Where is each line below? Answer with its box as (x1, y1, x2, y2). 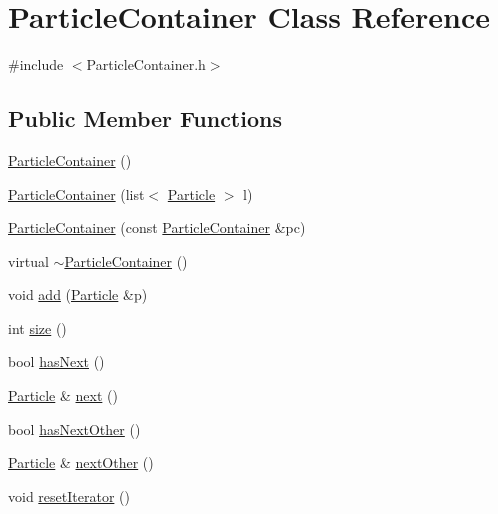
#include (8, 54, 64, 75)
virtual (8, 250, 49, 271)
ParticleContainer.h (86, 54, 206, 75)
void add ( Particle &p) (8, 284, 148, 305)
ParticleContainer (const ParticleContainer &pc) (8, 217, 306, 238)
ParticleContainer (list (8, 183, 145, 204)
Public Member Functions (8, 103, 282, 134)
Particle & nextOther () (8, 452, 154, 473)
